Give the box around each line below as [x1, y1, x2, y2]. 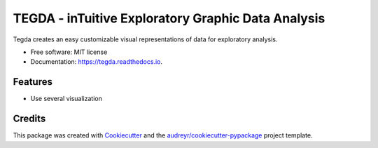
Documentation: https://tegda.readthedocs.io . [30, 58, 162, 66]
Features [13, 76, 52, 88]
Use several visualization [30, 95, 103, 103]
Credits [13, 113, 46, 125]
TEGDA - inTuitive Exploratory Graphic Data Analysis [13, 11, 325, 26]
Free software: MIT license [30, 48, 108, 56]
